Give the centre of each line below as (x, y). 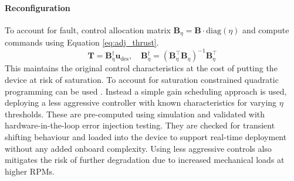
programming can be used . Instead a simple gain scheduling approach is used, (146, 91)
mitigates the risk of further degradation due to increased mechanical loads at (145, 160)
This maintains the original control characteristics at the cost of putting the (141, 68)
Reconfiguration (38, 7)
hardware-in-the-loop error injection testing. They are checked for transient (140, 125)
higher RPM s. (30, 171)
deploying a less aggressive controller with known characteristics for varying (141, 102)
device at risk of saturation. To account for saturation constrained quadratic (142, 79)
